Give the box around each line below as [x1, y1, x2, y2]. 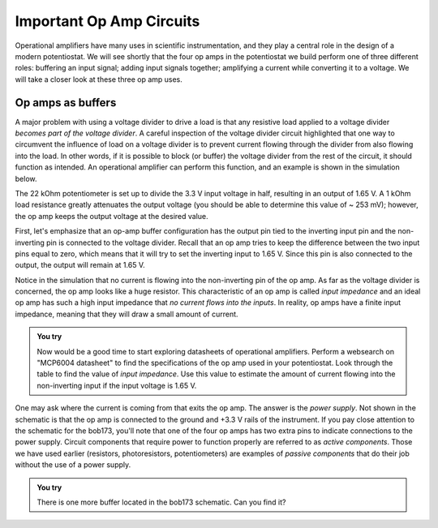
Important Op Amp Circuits [15, 12, 200, 30]
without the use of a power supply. [15, 460, 131, 470]
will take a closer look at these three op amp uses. [15, 74, 182, 84]
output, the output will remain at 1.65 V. [15, 260, 145, 270]
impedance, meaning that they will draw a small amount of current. [15, 309, 238, 319]
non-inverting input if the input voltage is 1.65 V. [36, 380, 197, 390]
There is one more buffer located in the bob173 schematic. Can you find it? [36, 497, 286, 507]
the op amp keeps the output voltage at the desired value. [15, 211, 208, 221]
